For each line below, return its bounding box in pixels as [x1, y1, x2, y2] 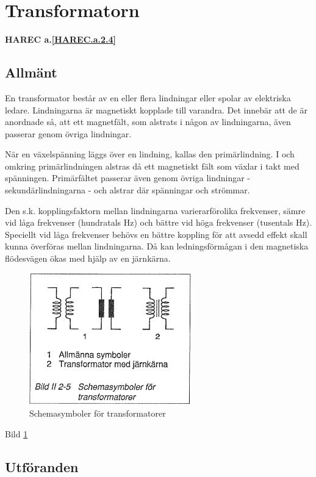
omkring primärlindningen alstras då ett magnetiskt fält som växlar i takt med [5, 159, 300, 172]
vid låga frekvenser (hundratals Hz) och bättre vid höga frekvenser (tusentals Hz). [5, 216, 312, 229]
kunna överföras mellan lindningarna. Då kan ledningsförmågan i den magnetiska [5, 240, 309, 253]
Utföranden [5, 457, 79, 476]
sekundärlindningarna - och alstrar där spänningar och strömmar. [5, 184, 250, 196]
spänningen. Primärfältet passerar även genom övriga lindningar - [5, 171, 251, 184]
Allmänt [5, 63, 57, 82]
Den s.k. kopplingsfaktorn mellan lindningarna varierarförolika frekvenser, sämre [5, 204, 306, 217]
